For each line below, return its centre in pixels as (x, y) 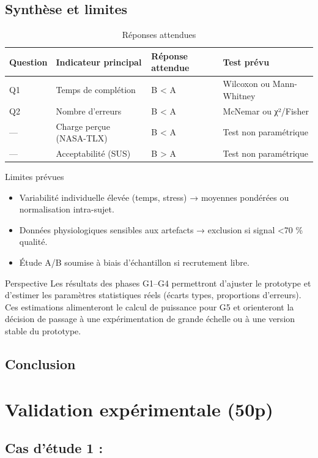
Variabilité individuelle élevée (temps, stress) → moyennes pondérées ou (154, 197)
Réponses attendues (159, 35)
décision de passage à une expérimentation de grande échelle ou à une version (150, 319)
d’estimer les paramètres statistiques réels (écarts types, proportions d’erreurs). (153, 295)
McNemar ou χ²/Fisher (266, 111)
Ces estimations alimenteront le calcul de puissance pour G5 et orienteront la (150, 306)
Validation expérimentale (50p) (139, 409)
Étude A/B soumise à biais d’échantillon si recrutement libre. (134, 262)
